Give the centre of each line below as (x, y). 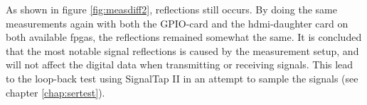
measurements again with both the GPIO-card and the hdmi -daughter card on (177, 23)
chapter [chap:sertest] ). (55, 92)
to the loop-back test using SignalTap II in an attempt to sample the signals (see (182, 78)
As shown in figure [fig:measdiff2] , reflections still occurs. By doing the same (171, 9)
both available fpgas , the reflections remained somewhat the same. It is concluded (184, 37)
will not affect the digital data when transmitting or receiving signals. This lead (180, 64)
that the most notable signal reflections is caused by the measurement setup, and (182, 50)
